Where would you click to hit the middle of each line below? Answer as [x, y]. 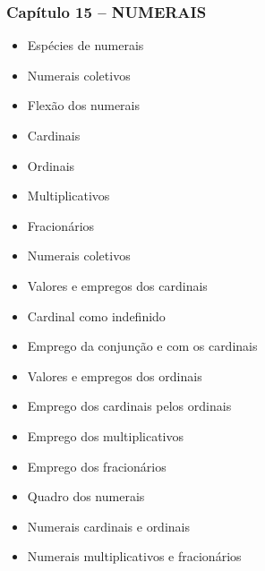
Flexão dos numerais [84, 105]
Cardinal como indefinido [96, 315]
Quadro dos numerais [86, 496]
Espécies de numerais [85, 45]
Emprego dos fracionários [97, 466]
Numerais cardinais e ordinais [108, 526]
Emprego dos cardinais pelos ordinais [129, 406]
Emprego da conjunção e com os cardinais [142, 346]
